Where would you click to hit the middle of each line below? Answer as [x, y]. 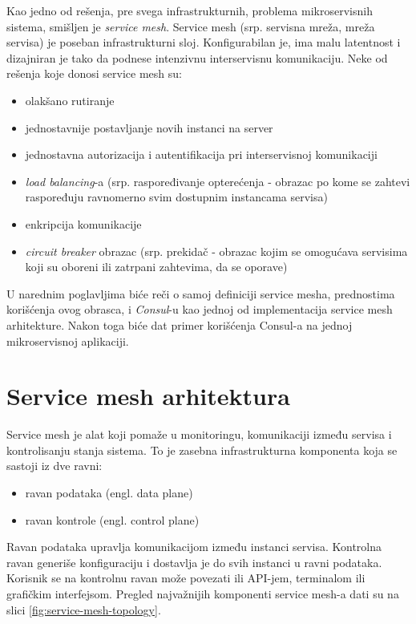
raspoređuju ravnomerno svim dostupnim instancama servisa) [176, 197]
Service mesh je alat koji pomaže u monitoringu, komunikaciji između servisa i [199, 434]
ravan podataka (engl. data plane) [109, 492]
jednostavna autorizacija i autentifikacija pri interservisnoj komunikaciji [201, 154]
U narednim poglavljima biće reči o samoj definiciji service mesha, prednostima [201, 293]
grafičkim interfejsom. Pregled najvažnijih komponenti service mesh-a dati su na [203, 593]
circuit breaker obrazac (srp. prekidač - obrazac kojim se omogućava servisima [216, 251]
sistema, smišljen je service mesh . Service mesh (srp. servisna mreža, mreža [191, 26]
